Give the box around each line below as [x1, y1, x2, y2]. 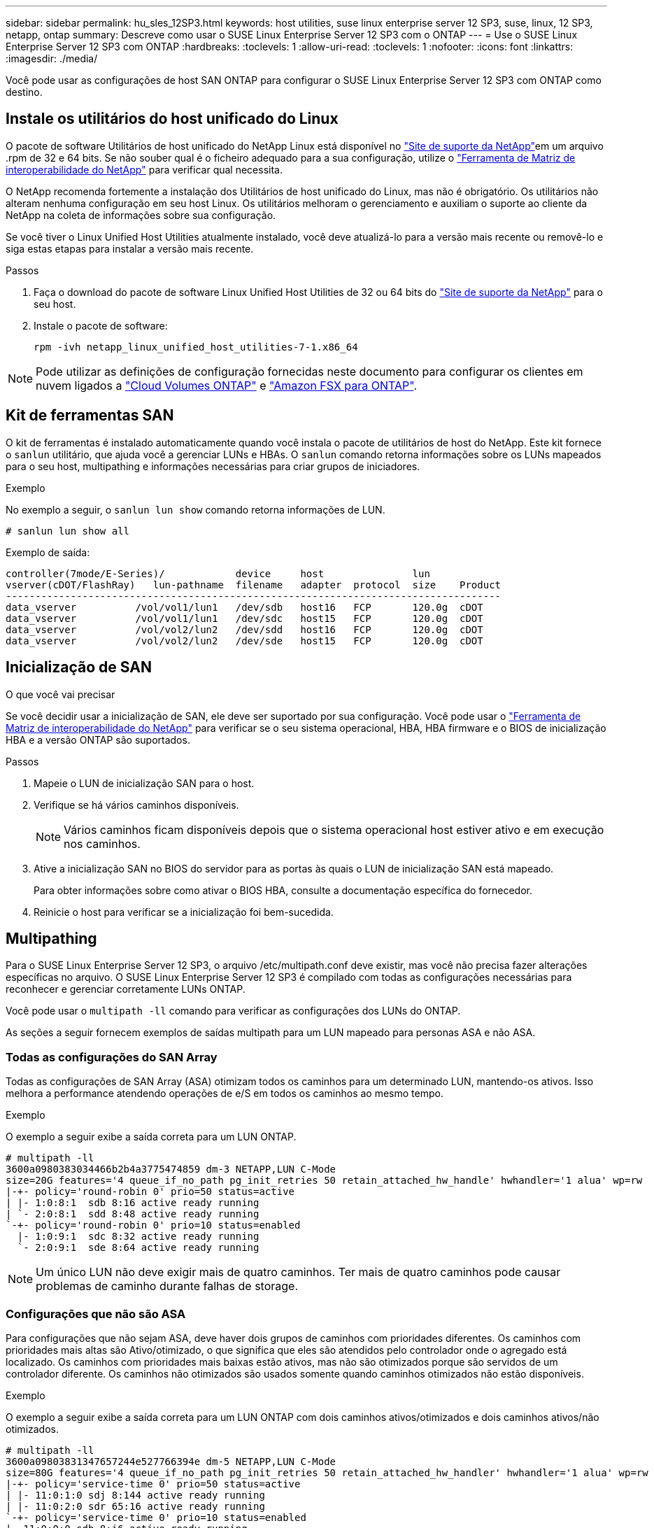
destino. [6, 86, 43, 98]
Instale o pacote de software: [34, 319, 168, 332]
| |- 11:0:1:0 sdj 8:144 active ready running [6, 1489, 265, 1501]
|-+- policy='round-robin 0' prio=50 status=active [6, 1186, 295, 1198]
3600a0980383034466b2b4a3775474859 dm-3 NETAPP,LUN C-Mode [6, 1163, 336, 1175]
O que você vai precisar [6, 688, 115, 700]
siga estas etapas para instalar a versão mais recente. [6, 242, 254, 255]
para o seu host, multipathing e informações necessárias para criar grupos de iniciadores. [6, 460, 420, 472]
